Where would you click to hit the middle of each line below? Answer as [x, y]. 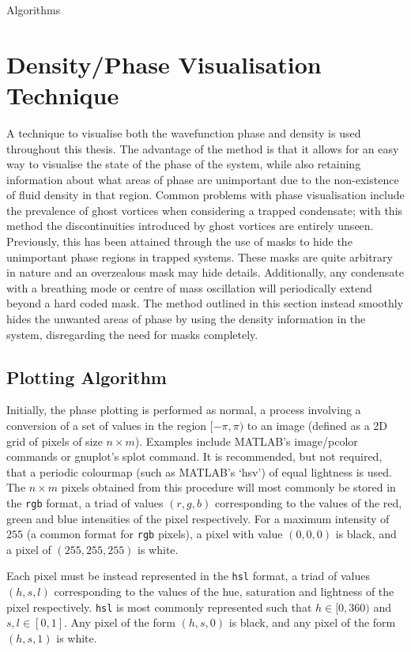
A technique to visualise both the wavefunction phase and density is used [184, 132]
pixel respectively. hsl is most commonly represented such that [159, 607]
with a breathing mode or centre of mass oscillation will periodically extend [189, 287]
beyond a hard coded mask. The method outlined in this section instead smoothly [205, 303]
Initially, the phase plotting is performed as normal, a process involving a [184, 410]
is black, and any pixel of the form [312, 622]
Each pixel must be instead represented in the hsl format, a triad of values [189, 576]
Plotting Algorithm [87, 377]
